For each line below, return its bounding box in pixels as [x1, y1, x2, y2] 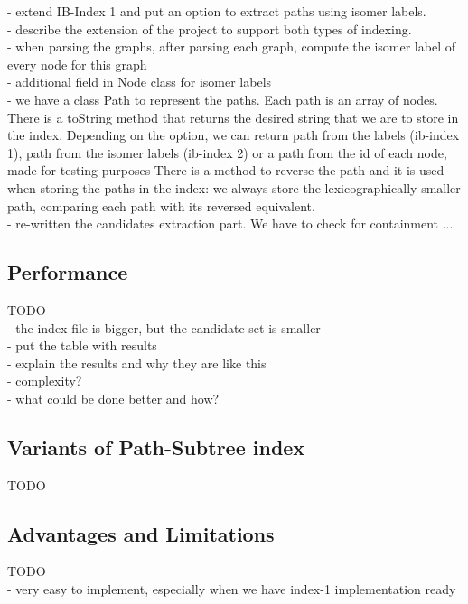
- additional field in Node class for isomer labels [7, 72, 272, 91]
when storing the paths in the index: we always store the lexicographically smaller [7, 178, 461, 197]
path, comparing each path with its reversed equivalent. [7, 196, 315, 215]
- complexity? [7, 371, 82, 390]
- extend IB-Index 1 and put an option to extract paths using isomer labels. [7, 2, 426, 20]
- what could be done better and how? [7, 388, 220, 407]
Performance [7, 258, 128, 286]
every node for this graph [7, 54, 147, 73]
